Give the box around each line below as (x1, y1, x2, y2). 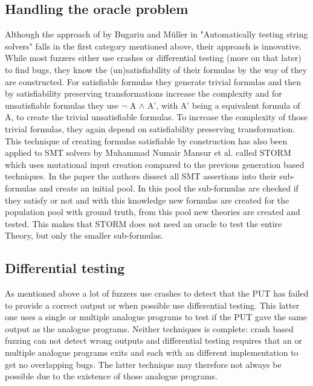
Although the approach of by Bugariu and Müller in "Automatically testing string (5, 28, 308, 40)
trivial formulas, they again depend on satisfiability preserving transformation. (5, 122, 295, 135)
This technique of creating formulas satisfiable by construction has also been (5, 134, 288, 147)
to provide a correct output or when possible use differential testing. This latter (5, 298, 300, 311)
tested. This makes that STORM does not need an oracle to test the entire (5, 217, 282, 230)
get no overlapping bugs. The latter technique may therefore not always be (5, 358, 282, 370)
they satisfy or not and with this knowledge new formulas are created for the (5, 193, 289, 206)
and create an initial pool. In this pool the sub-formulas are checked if (39, 181, 298, 194)
